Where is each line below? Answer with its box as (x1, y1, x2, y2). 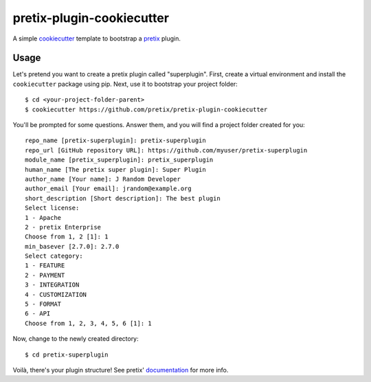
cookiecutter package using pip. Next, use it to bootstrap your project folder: (12, 80, 238, 88)
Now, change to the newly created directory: (12, 335, 139, 343)
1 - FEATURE (25, 262, 65, 269)
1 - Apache (25, 214, 62, 221)
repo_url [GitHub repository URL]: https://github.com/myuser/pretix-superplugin (25, 146, 308, 154)
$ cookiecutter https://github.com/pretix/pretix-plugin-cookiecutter (25, 105, 268, 113)
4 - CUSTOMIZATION (25, 291, 87, 298)
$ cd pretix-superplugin (25, 350, 109, 359)
